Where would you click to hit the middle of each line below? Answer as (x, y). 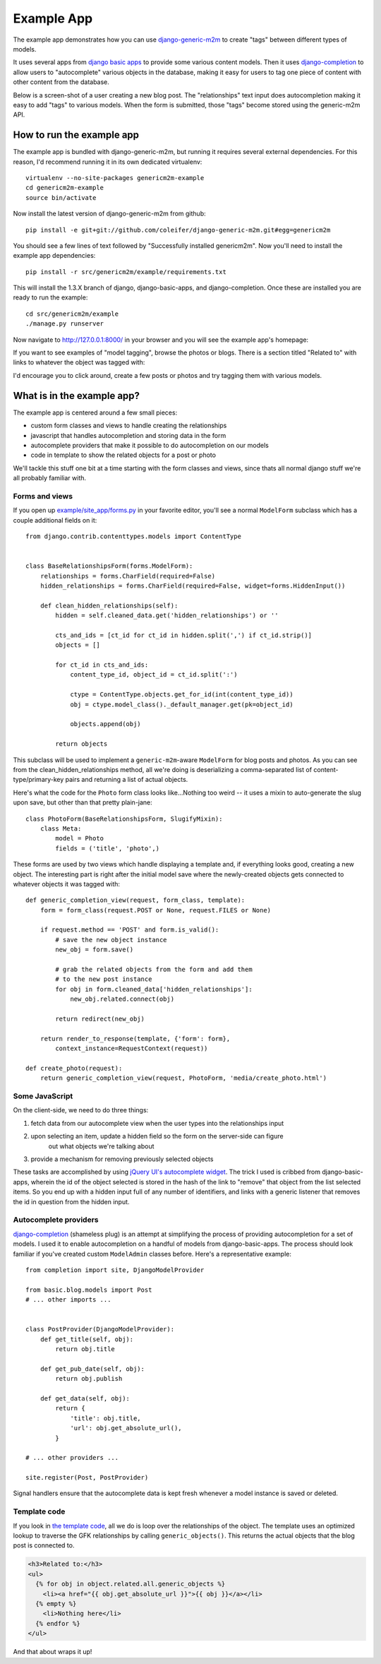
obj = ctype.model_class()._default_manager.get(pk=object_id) (182, 704)
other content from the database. (61, 82)
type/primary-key (38, 780)
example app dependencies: (54, 256)
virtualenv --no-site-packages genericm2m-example (115, 178)
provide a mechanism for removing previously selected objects (122, 1159)
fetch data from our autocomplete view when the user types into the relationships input (157, 1123)
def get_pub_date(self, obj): (92, 1369)
